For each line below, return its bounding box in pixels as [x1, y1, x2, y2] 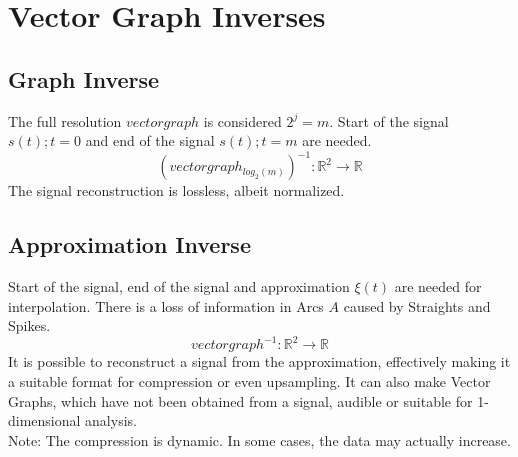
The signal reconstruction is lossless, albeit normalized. [8, 180, 345, 201]
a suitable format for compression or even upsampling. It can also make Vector [8, 370, 491, 391]
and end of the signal [85, 130, 215, 151]
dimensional [8, 410, 81, 431]
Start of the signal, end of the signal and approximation [8, 276, 350, 297]
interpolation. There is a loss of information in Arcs [8, 295, 324, 316]
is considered [203, 110, 282, 131]
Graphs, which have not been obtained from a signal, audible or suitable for [8, 390, 473, 411]
